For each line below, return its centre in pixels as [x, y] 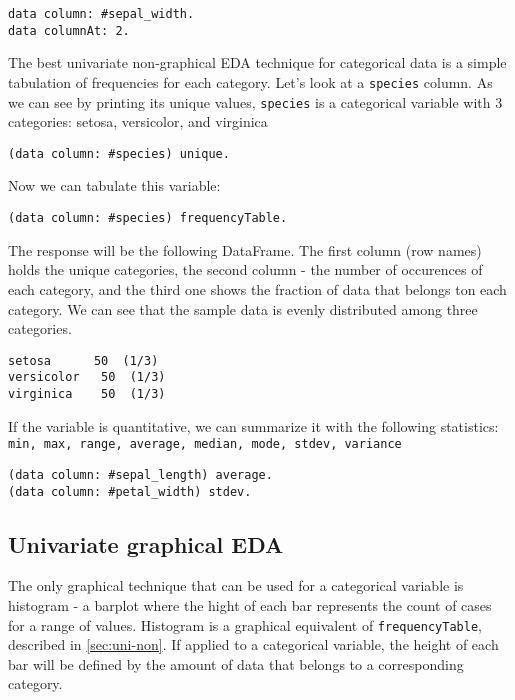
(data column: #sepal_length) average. [140, 474]
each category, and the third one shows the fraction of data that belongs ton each [257, 288]
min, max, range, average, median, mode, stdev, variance [205, 444]
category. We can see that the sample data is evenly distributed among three [243, 308]
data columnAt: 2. [69, 30]
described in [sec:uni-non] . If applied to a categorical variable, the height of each [253, 644]
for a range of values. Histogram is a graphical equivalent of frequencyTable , [245, 624]
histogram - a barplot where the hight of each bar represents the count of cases [250, 605]
